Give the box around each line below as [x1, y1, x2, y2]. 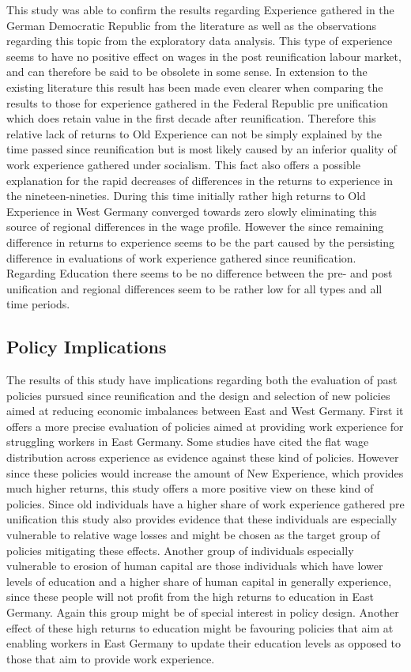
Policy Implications [6, 334, 167, 359]
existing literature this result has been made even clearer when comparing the [6, 78, 383, 95]
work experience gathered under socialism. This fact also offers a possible [6, 156, 360, 172]
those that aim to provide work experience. [6, 650, 215, 666]
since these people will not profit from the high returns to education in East [6, 588, 375, 605]
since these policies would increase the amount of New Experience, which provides [6, 464, 404, 481]
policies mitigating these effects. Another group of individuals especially [6, 542, 354, 558]
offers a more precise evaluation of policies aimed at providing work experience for [6, 417, 404, 434]
